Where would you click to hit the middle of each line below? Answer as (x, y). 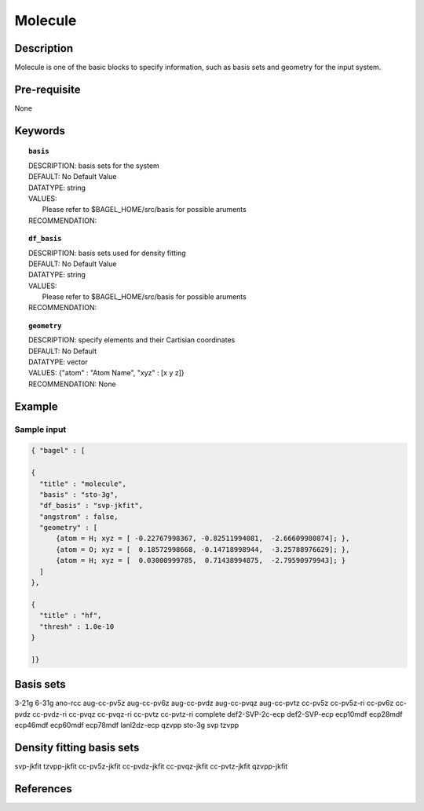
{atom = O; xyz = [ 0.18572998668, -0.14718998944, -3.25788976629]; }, (203, 549)
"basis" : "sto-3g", (79, 494)
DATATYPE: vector (58, 362)
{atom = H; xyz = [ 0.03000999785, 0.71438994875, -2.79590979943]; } (201, 561)
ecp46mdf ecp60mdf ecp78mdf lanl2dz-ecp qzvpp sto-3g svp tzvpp (127, 725)
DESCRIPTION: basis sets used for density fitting (107, 253)
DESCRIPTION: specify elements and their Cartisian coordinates (132, 340)
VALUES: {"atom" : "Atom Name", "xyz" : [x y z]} (106, 373)
